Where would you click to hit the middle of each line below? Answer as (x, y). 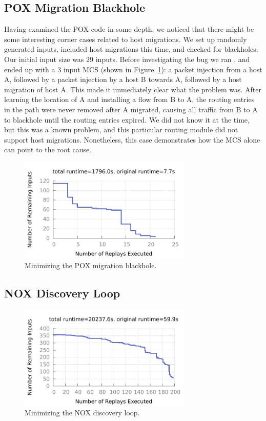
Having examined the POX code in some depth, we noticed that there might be (129, 29)
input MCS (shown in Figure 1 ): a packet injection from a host (163, 69)
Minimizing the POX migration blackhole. (91, 265)
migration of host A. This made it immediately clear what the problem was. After (133, 89)
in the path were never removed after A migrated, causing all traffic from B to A (131, 109)
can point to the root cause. (48, 149)
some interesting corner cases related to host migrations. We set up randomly (126, 39)
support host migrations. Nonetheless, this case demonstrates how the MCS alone (132, 139)
